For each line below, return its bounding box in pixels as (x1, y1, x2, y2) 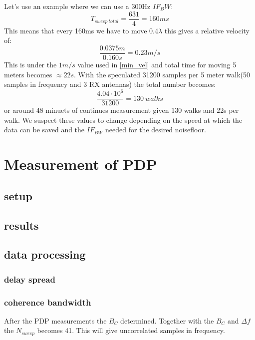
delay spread (4, 273, 55, 285)
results (4, 217, 39, 233)
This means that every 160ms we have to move (4, 25, 147, 35)
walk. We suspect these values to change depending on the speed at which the (4, 114, 243, 125)
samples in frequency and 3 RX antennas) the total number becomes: (4, 79, 216, 89)
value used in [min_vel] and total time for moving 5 (77, 59, 237, 69)
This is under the (4, 59, 57, 69)
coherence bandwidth (4, 296, 91, 308)
